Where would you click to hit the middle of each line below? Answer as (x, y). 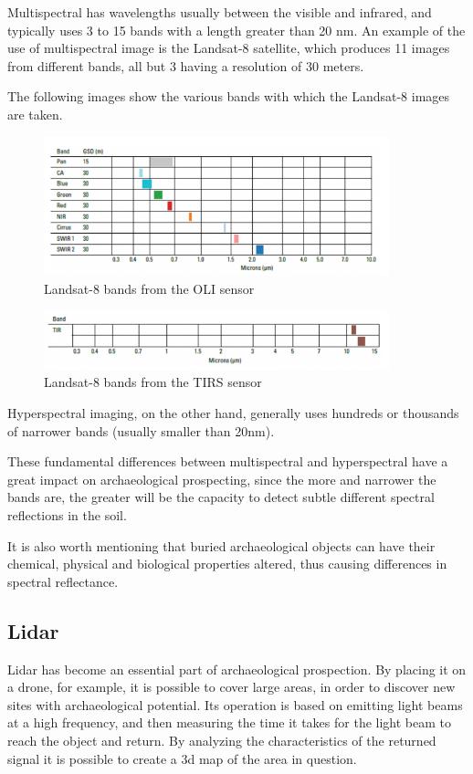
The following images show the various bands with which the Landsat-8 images (229, 96)
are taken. (35, 114)
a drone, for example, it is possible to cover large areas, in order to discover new (231, 687)
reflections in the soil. (67, 514)
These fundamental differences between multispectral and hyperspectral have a (228, 461)
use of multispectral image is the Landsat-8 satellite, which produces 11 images (229, 48)
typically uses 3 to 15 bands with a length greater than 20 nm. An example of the (236, 30)
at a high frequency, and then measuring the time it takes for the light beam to (229, 722)
